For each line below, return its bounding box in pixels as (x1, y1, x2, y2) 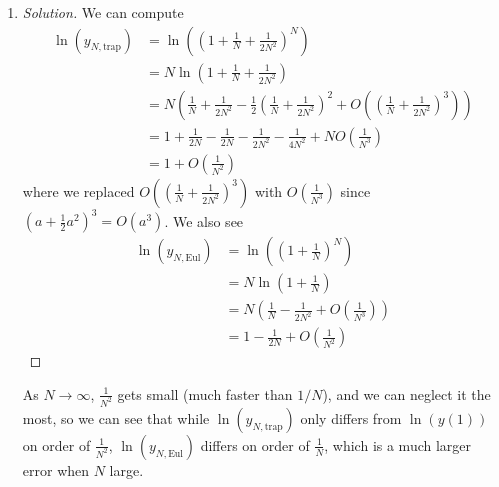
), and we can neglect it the (322, 383, 491, 404)
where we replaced (22, 180, 135, 201)
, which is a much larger (324, 434, 472, 455)
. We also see (164, 210, 244, 231)
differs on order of (200, 434, 310, 455)
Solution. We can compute (22, 2, 184, 22)
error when (22, 459, 90, 480)
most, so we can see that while (22, 407, 210, 428)
